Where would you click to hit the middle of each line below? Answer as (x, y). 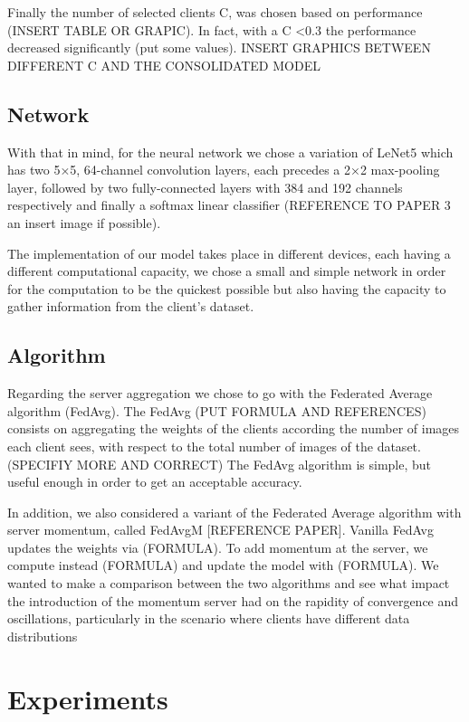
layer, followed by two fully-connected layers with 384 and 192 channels (205, 187)
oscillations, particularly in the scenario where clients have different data (209, 618)
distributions (43, 636)
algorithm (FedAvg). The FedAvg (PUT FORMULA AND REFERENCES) (217, 410)
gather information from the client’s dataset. (131, 306)
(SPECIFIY (40, 464)
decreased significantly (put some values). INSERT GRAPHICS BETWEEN (219, 47)
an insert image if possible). (84, 222)
